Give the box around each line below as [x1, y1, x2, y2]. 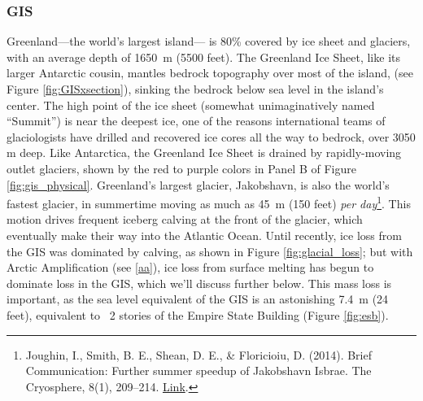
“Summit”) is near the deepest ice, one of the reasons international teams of [7, 112, 386, 129]
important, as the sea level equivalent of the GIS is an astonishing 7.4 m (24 [7, 290, 389, 307]
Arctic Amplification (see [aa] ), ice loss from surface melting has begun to [7, 259, 374, 276]
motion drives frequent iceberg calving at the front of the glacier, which [7, 211, 363, 228]
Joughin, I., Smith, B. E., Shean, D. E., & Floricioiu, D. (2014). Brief [25, 346, 373, 363]
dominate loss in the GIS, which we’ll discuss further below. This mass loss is [7, 274, 392, 291]
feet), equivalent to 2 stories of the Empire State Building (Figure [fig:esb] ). [7, 306, 389, 323]
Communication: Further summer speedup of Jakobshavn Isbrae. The [25, 362, 372, 379]
